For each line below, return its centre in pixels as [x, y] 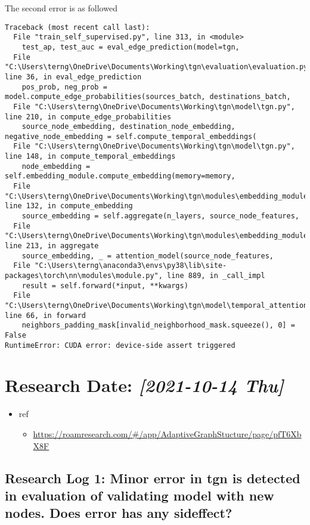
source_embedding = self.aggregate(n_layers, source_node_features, [160, 216]
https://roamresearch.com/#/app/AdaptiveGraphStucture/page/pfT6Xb [167, 433]
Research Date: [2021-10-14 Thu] [144, 385]
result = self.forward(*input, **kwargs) [105, 285]
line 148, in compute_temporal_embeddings [90, 157]
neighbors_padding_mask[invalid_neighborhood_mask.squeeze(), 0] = [158, 325]
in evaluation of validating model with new [139, 495]
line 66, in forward [46, 315]
